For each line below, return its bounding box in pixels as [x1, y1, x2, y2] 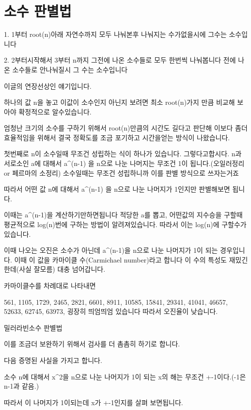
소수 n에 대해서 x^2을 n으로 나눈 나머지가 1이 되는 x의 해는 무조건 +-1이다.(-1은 [4, 371, 246, 381]
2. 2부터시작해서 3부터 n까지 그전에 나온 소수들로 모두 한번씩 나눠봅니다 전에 [4, 55, 236, 65]
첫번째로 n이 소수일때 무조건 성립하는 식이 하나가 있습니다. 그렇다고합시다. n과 [4, 148, 242, 159]
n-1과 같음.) [4, 381, 39, 391]
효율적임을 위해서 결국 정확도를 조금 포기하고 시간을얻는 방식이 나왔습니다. [4, 132, 230, 142]
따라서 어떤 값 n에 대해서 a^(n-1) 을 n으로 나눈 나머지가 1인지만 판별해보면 [4, 184, 230, 194]
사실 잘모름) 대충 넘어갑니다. [19, 264, 106, 274]
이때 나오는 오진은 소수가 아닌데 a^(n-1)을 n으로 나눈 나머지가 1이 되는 [4, 245, 218, 255]
